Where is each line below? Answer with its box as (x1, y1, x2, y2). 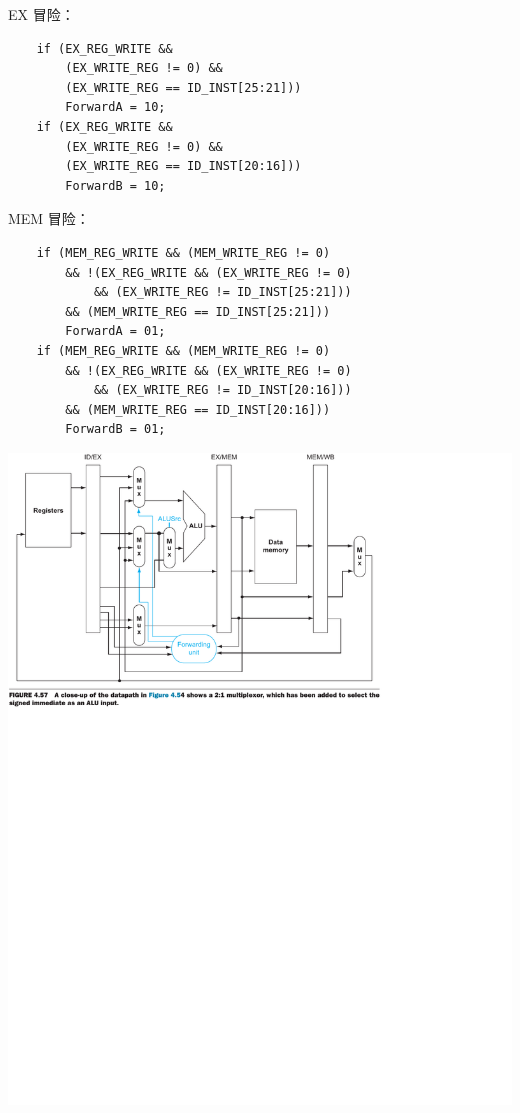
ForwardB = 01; (65, 422, 166, 437)
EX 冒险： (8, 4, 75, 24)
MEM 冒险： (8, 208, 90, 229)
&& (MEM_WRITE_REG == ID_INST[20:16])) (65, 402, 331, 417)
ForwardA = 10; (65, 100, 166, 115)
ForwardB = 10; (65, 178, 166, 193)
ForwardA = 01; (65, 324, 166, 339)
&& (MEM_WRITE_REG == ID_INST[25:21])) (65, 304, 331, 319)
